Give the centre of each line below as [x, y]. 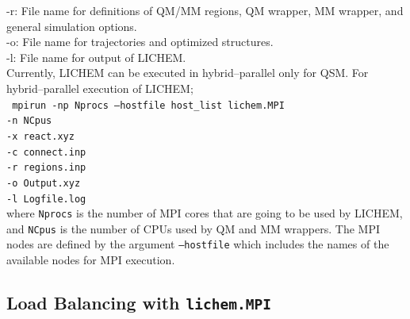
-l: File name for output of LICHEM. [96, 57]
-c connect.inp [46, 152]
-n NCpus [29, 121]
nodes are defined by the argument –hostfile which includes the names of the [198, 244]
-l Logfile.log [46, 199]
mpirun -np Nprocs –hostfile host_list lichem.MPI [148, 105]
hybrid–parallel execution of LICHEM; [100, 88]
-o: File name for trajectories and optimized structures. [140, 42]
